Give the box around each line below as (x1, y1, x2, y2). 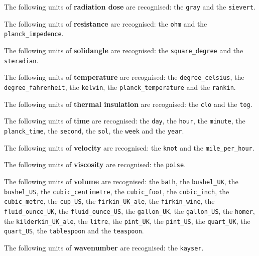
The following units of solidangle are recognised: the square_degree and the (4, 45, 243, 55)
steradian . (4, 55, 39, 65)
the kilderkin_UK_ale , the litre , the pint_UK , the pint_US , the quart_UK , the (4, 215, 250, 226)
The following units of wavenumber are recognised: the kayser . (4, 242, 204, 252)
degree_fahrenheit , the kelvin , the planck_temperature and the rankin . (4, 81, 236, 92)
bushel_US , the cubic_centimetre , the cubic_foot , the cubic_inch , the (4, 186, 229, 196)
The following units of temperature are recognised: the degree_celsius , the (4, 72, 244, 82)
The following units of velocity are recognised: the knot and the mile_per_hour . (4, 142, 254, 153)
